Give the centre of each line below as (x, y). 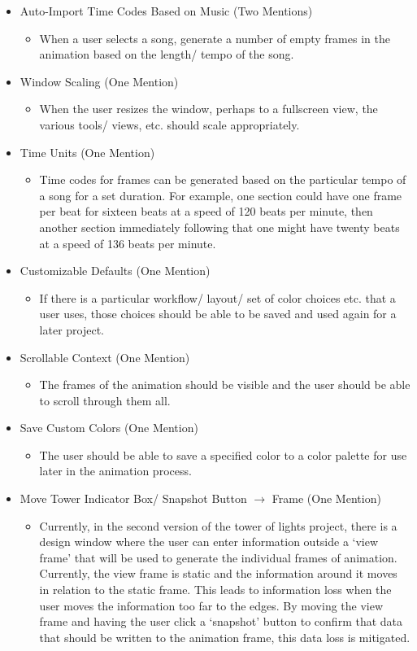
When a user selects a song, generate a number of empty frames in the (215, 38)
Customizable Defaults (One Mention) (115, 271)
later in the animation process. (115, 471)
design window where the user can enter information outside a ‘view (209, 542)
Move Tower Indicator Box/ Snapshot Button (133, 498)
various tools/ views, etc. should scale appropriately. (169, 124)
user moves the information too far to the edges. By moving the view (211, 605)
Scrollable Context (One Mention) (105, 357)
